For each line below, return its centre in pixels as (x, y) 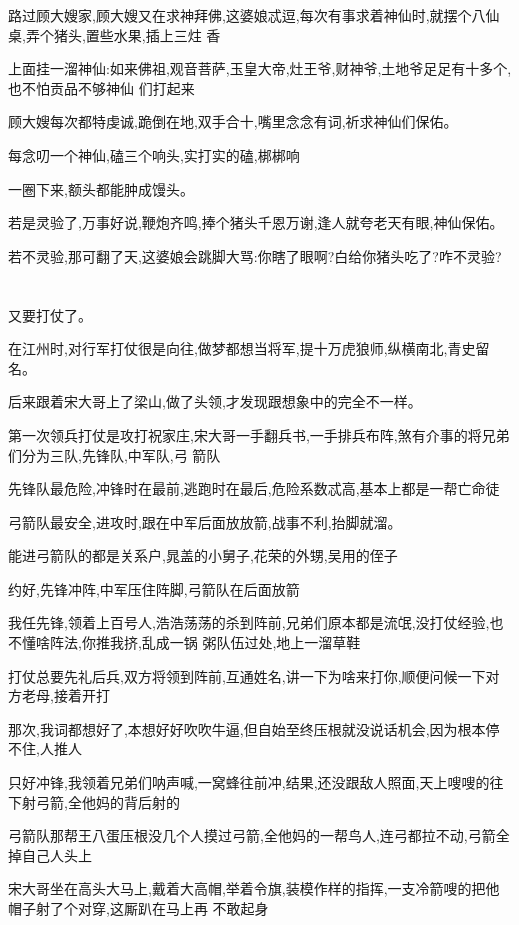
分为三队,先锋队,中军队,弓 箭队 (121, 454)
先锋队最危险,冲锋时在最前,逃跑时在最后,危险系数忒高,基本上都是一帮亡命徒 (254, 488)
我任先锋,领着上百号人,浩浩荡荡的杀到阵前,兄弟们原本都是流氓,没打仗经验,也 (256, 622)
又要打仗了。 (50, 314)
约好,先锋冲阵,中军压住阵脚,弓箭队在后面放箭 (154, 588)
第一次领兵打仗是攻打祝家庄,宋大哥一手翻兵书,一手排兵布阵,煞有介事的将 (245, 434)
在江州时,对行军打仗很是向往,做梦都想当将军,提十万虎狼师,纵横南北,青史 (242, 348)
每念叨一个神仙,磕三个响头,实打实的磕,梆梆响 (154, 154)
